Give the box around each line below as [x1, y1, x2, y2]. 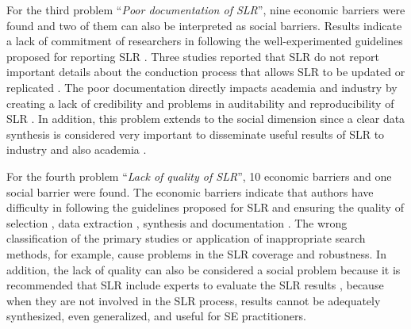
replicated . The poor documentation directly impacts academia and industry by [6, 78, 398, 95]
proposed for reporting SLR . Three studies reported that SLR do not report [6, 48, 380, 64]
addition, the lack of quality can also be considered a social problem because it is [6, 261, 401, 277]
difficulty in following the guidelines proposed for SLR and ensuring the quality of [6, 199, 404, 216]
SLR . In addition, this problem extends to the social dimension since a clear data [6, 110, 405, 127]
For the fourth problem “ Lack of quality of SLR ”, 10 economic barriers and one [6, 167, 392, 184]
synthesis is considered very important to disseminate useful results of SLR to [6, 125, 385, 142]
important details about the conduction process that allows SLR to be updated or [6, 63, 405, 80]
